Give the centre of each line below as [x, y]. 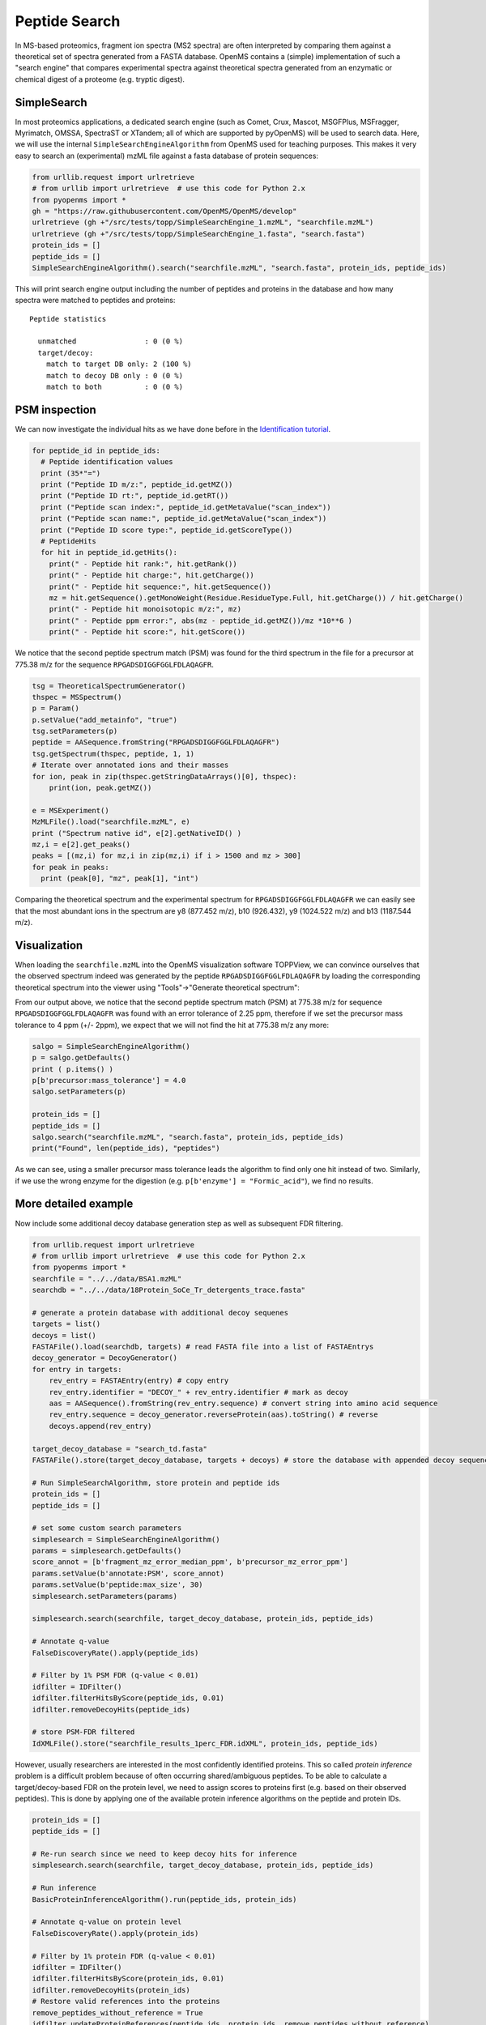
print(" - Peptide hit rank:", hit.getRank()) [143, 564]
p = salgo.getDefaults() [81, 1058]
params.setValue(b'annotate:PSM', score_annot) [128, 1573]
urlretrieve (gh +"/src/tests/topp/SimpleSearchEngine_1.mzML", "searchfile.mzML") [203, 222]
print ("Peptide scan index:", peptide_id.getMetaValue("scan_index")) [186, 507]
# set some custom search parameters [107, 1528]
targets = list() [66, 1324]
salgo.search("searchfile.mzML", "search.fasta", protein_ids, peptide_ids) [188, 1137]
